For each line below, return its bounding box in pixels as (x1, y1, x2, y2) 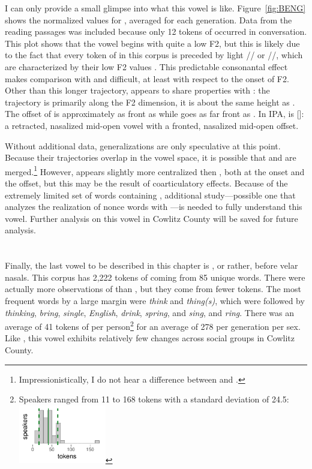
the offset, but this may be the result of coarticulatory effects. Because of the (5, 176, 288, 189)
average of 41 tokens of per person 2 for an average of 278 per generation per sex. (5, 318, 301, 332)
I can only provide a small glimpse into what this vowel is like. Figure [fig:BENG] (5, 2, 306, 14)
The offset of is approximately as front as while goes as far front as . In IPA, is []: (5, 107, 304, 120)
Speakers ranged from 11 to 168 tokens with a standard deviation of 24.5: (19, 393, 289, 405)
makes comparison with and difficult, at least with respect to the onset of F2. (5, 72, 289, 85)
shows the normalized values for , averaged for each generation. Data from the (5, 13, 292, 26)
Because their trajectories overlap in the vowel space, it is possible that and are (5, 151, 296, 164)
